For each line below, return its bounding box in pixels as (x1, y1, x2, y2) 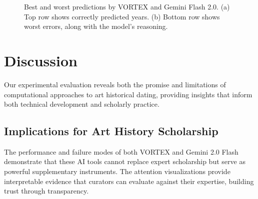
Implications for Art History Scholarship (4, 123, 218, 139)
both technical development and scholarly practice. (4, 99, 159, 109)
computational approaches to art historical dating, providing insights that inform (4, 89, 252, 99)
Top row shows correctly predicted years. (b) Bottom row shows (24, 11, 220, 21)
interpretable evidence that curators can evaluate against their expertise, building (4, 176, 254, 186)
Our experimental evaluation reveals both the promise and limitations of (4, 79, 226, 89)
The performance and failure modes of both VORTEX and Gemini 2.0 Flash (4, 146, 238, 157)
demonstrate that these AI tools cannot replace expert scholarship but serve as (4, 156, 245, 167)
